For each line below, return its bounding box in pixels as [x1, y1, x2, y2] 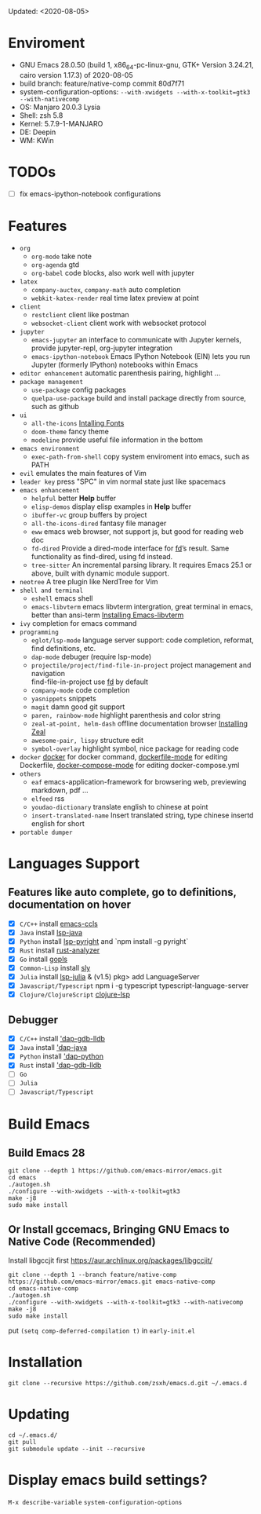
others [19, 770, 42, 778]
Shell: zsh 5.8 [19, 110, 63, 120]
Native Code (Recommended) [8, 1234, 156, 1248]
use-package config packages [31, 385, 127, 394]
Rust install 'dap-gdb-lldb [19, 1060, 102, 1070]
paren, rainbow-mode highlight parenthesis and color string [31, 710, 221, 719]
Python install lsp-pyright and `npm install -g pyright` [19, 936, 189, 945]
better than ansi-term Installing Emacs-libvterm [31, 610, 184, 620]
